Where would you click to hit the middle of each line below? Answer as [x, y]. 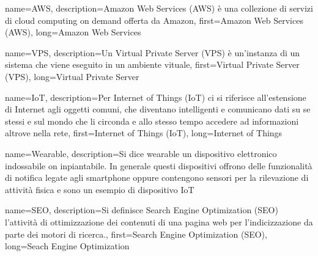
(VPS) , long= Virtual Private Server [72, 76]
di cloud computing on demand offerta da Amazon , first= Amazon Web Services [154, 20]
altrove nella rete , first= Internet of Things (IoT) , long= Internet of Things [144, 133]
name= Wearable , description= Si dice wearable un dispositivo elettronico [141, 153]
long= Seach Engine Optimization [67, 246]
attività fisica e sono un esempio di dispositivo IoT [100, 189]
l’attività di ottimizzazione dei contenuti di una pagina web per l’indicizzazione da [159, 221]
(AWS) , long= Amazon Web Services [73, 32]
